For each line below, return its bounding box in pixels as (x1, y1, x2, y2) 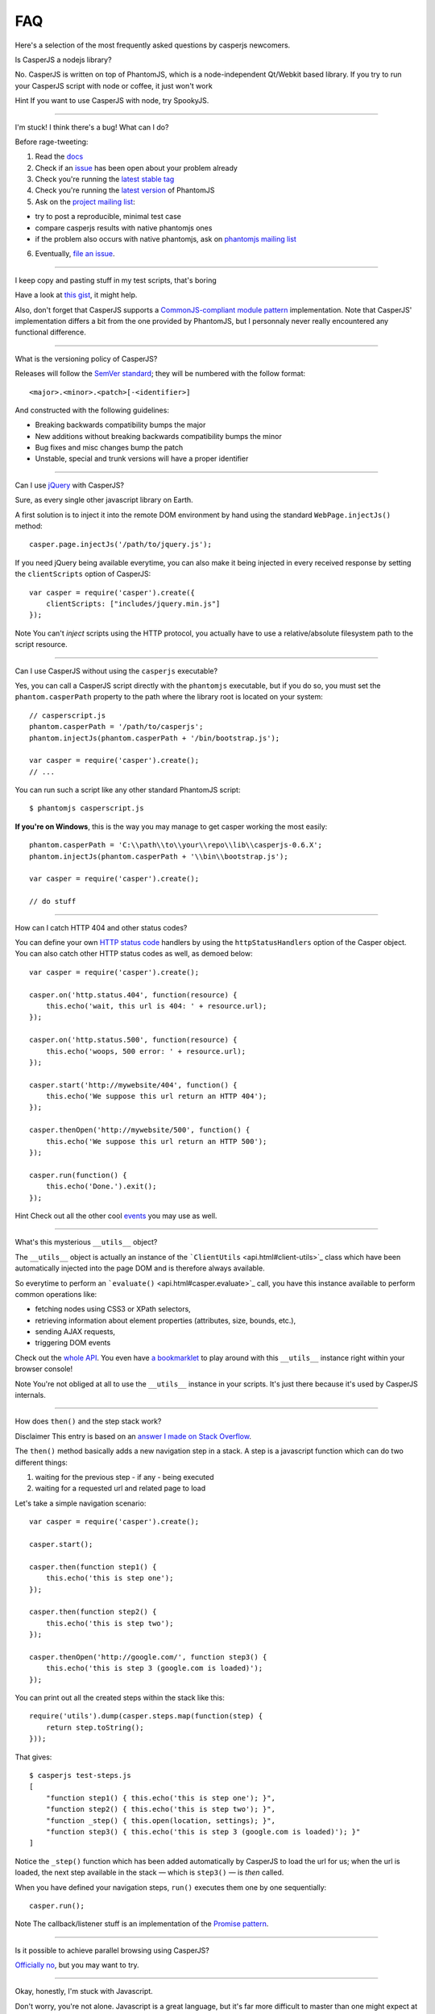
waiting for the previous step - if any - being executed (35, 1473, 214, 1481)
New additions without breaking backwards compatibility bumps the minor (35, 431, 282, 441)
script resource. (14, 640, 68, 649)
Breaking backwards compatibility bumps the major (35, 420, 206, 430)
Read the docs (35, 151, 84, 161)
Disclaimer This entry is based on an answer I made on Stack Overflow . (14, 1431, 251, 1441)
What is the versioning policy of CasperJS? (14, 354, 158, 363)
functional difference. (14, 327, 86, 338)
